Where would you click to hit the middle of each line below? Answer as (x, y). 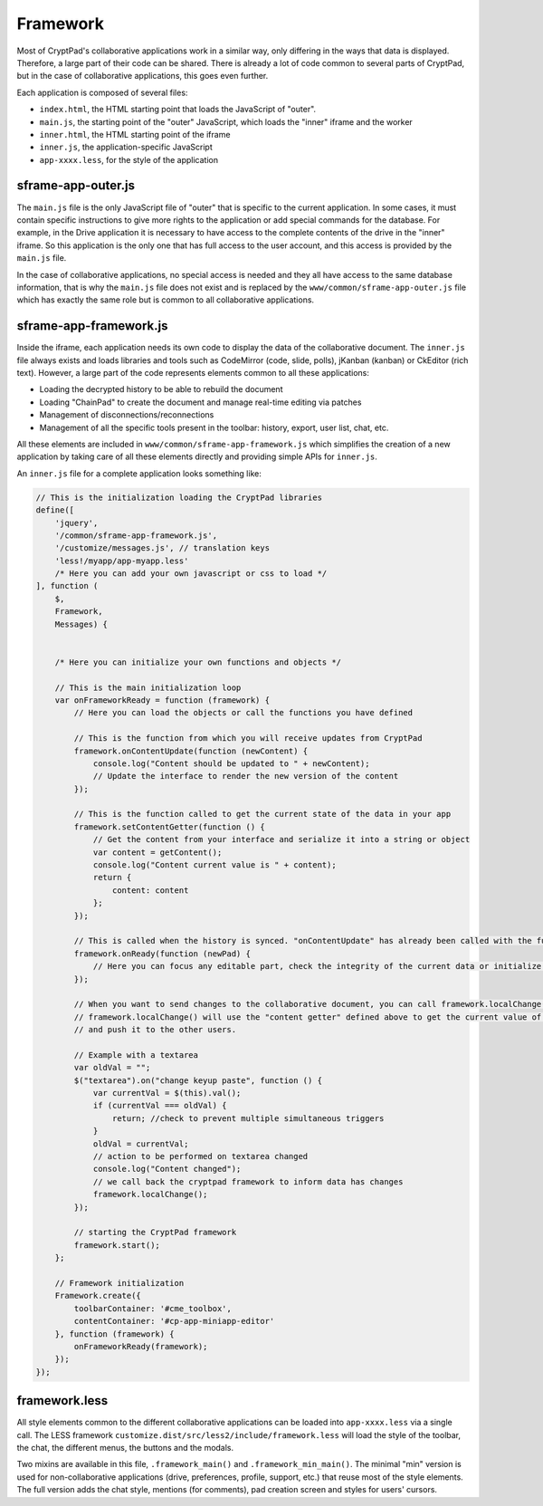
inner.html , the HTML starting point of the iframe (135, 134)
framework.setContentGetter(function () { (170, 827)
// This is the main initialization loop (148, 687)
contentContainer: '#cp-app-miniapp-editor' (174, 1321)
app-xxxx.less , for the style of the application (129, 159)
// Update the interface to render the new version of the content (246, 776)
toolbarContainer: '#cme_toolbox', (153, 1308)
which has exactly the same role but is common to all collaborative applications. (166, 300)
